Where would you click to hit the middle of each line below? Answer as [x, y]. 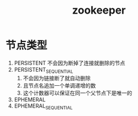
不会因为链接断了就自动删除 [57, 78]
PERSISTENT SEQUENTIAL [44, 70]
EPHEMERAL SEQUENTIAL [43, 106]
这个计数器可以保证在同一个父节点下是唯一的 [78, 93]
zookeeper [99, 10]
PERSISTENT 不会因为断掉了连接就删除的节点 [70, 63]
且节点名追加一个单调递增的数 [59, 85]
